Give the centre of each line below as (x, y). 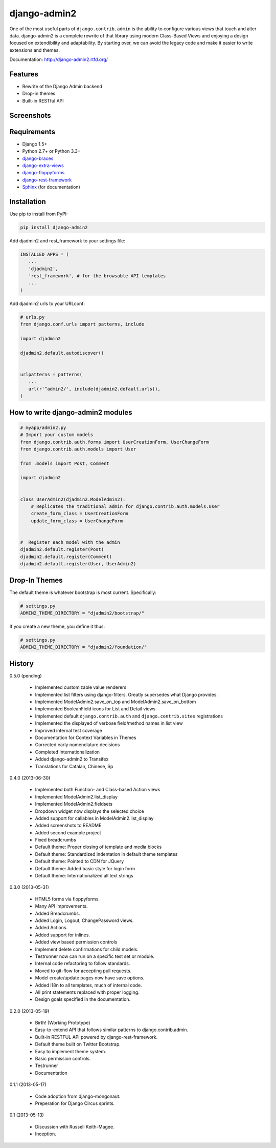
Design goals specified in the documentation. (83, 999)
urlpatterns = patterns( (51, 374)
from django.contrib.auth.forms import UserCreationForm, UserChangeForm (114, 442)
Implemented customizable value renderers (81, 687)
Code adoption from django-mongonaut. (78, 1096)
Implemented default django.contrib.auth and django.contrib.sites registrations (129, 716)
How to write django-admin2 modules (71, 412)
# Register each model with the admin (70, 542)
